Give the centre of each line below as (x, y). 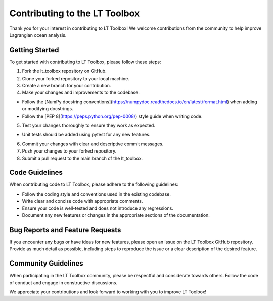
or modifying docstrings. (48, 109)
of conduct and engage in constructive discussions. (63, 283)
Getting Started (34, 50)
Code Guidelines (36, 173)
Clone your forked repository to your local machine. (76, 78)
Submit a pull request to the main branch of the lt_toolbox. (82, 158)
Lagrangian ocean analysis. (38, 35)
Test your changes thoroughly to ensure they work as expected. (88, 125)
